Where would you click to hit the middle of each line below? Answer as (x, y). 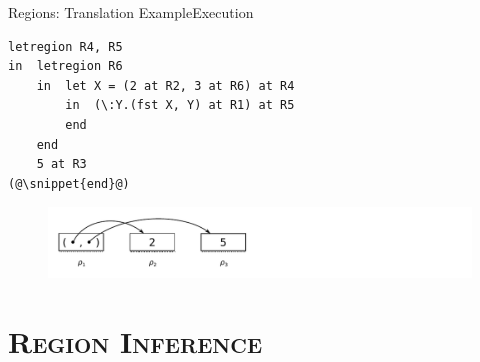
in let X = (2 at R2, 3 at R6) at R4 (165, 85)
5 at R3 (61, 164)
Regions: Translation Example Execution (131, 12)
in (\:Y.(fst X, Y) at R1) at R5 (180, 105)
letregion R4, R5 (65, 46)
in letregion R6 (65, 66)
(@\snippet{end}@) (69, 183)
